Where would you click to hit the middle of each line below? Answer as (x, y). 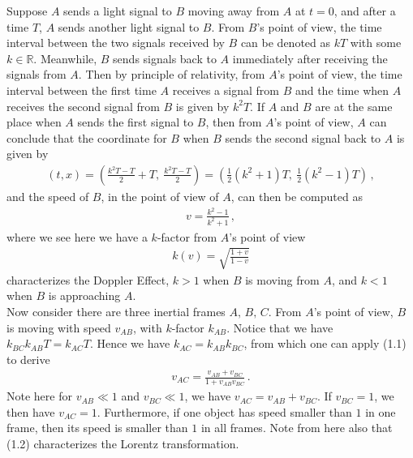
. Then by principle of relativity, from (172, 74)
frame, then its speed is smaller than (97, 428)
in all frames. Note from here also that (297, 428)
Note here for (39, 396)
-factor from (187, 236)
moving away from (234, 11)
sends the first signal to (136, 122)
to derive (28, 359)
